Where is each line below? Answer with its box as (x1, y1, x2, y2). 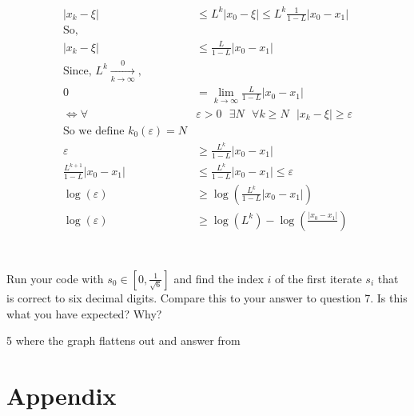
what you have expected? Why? (6, 305, 162, 322)
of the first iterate (275, 270, 362, 286)
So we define (62, 125, 125, 137)
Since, (62, 65, 92, 77)
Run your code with (6, 270, 104, 286)
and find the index (173, 270, 264, 286)
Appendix (6, 378, 117, 411)
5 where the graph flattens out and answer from (6, 332, 241, 349)
